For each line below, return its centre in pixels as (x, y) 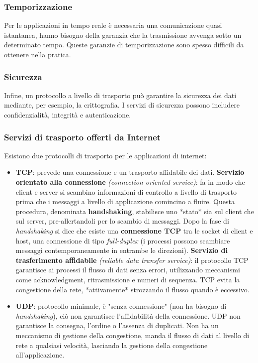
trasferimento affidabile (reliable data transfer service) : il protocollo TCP (132, 260)
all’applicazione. (40, 355)
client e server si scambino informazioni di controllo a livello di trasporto (126, 191)
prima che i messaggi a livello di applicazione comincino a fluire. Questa (125, 201)
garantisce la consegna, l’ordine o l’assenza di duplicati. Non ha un (117, 325)
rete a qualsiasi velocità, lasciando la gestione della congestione (112, 345)
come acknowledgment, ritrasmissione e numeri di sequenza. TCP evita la (128, 279)
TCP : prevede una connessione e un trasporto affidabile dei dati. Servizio (130, 172)
